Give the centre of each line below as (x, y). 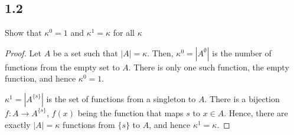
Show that (23, 33)
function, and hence (40, 78)
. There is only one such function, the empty (209, 67)
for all (124, 33)
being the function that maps (130, 112)
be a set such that (85, 53)
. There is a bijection (242, 98)
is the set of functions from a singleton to (121, 98)
